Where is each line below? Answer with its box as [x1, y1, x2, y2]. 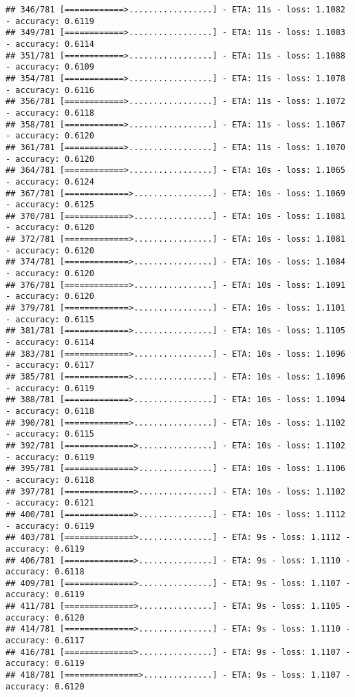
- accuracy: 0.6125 [6, 200, 94, 210]
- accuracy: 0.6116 [6, 85, 94, 95]
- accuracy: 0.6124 [6, 176, 94, 187]
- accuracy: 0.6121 [6, 498, 94, 508]
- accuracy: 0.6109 [6, 62, 94, 72]
